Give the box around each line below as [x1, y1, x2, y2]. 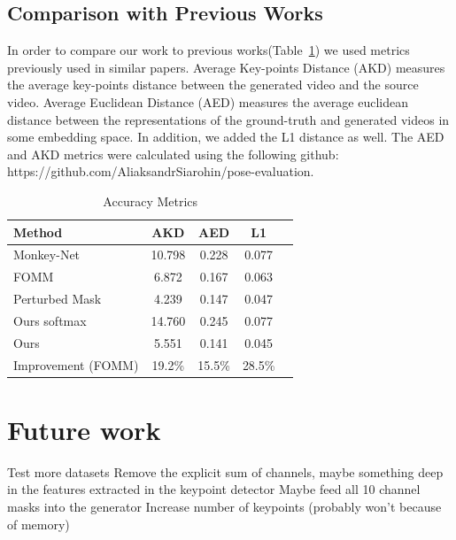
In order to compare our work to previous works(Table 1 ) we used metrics [7, 41, 410, 59]
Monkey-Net [13, 245, 81, 264]
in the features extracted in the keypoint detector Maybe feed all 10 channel [7, 480, 421, 498]
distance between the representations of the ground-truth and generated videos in [7, 110, 450, 128]
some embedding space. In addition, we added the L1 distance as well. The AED [7, 127, 444, 146]
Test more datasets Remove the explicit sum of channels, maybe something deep [7, 462, 444, 481]
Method [13, 222, 63, 241]
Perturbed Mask [13, 289, 102, 308]
